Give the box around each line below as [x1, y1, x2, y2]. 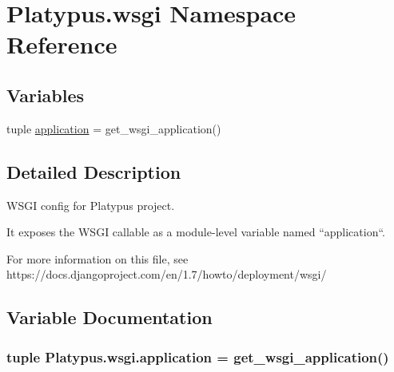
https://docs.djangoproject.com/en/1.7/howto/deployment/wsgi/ [6, 266, 327, 283]
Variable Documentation [6, 305, 213, 330]
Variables [6, 82, 85, 107]
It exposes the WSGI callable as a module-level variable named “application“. [6, 224, 386, 240]
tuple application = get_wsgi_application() [6, 120, 221, 137]
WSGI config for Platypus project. [6, 196, 175, 213]
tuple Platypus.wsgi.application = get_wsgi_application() [6, 346, 389, 366]
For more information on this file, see [6, 250, 189, 267]
